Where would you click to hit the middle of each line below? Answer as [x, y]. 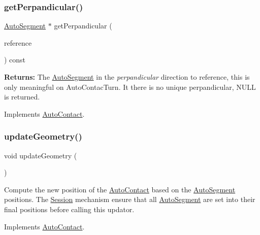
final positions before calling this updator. [69, 209]
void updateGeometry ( [41, 155]
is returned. [22, 97]
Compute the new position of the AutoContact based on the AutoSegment [120, 189]
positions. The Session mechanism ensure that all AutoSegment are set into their [130, 199]
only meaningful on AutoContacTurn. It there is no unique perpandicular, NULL [130, 87]
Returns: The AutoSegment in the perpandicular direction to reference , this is [127, 77]
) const [15, 60]
